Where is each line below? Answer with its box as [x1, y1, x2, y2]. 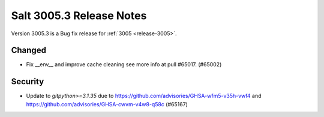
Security [11, 76, 44, 87]
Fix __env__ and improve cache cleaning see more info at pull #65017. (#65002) [26, 61, 222, 68]
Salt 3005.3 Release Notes [11, 9, 147, 22]
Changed [11, 45, 46, 56]
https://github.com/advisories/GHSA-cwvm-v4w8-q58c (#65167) [26, 100, 188, 107]
